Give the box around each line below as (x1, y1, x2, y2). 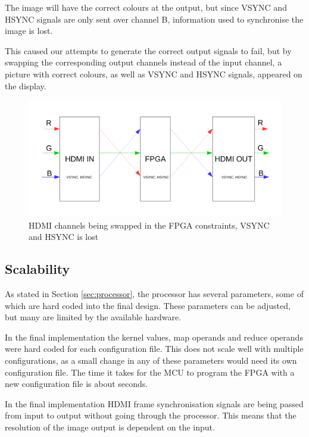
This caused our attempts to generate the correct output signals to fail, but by (5, 44, 292, 57)
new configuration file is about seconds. (5, 377, 148, 390)
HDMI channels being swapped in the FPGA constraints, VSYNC (29, 218, 270, 231)
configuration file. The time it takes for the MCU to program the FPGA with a (5, 366, 295, 378)
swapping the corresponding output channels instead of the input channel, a (5, 56, 282, 68)
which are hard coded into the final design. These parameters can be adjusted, (5, 299, 291, 311)
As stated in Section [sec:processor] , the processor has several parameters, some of (5, 287, 304, 299)
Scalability (5, 260, 70, 278)
